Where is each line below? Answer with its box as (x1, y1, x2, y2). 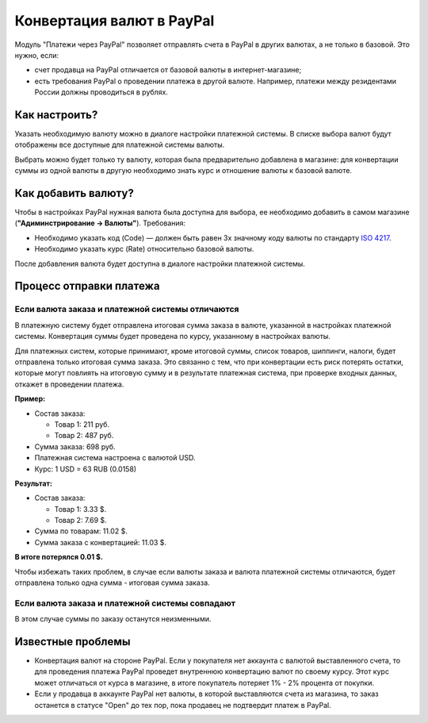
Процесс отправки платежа (14, 279, 160, 293)
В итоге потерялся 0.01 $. (14, 552, 103, 562)
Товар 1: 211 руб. (54, 419, 110, 429)
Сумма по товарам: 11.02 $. (34, 526, 128, 536)
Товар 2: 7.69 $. (54, 516, 107, 525)
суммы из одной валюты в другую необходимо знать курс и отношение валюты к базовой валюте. (14, 166, 353, 175)
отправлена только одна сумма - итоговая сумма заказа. (14, 578, 210, 587)
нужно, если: (14, 50, 59, 60)
